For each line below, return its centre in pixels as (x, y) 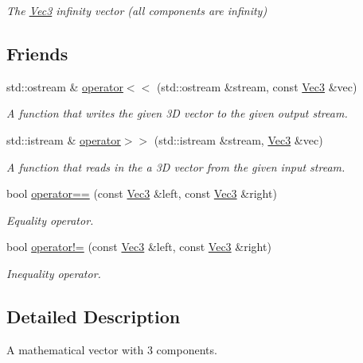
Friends (37, 53)
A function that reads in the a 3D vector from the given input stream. (176, 166)
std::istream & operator (64, 139)
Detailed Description (94, 316)
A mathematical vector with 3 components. (112, 349)
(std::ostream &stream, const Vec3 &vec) (257, 86)
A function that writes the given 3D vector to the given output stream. (177, 113)
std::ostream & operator (65, 86)
